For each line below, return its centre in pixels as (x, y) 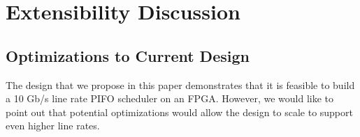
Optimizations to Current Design (128, 55)
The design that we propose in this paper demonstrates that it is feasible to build (180, 84)
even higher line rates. (53, 126)
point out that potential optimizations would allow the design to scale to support (179, 112)
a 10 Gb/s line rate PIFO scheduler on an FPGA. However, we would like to (170, 98)
